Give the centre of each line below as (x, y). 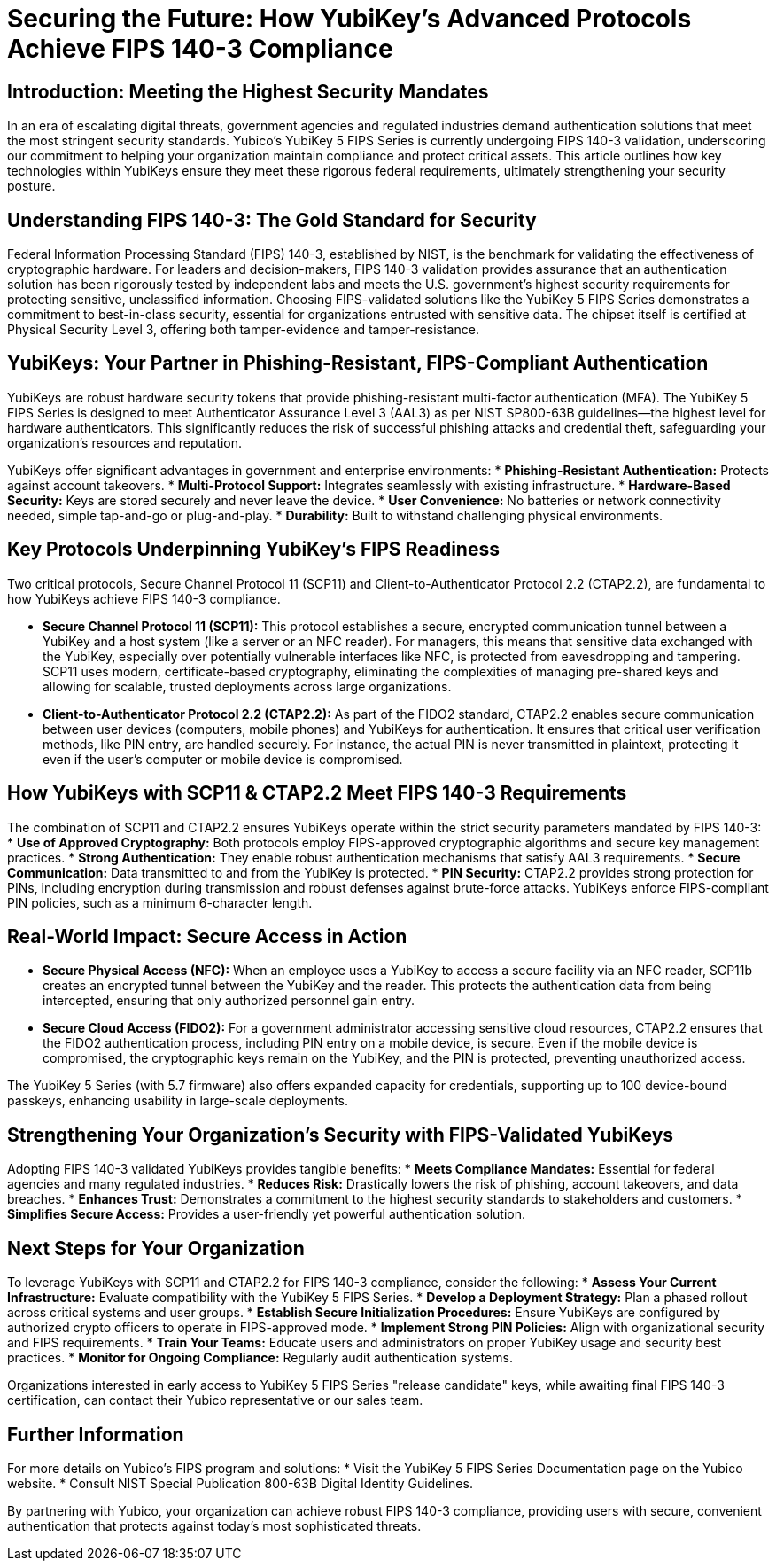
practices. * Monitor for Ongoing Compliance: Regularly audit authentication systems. (260, 1358)
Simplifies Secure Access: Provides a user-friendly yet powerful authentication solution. (267, 1214)
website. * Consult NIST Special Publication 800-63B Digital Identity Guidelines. (240, 1483)
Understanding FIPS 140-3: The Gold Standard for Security (272, 220)
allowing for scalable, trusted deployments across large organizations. (247, 686)
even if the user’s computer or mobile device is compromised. (223, 759)
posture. (31, 186)
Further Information (96, 1434)
